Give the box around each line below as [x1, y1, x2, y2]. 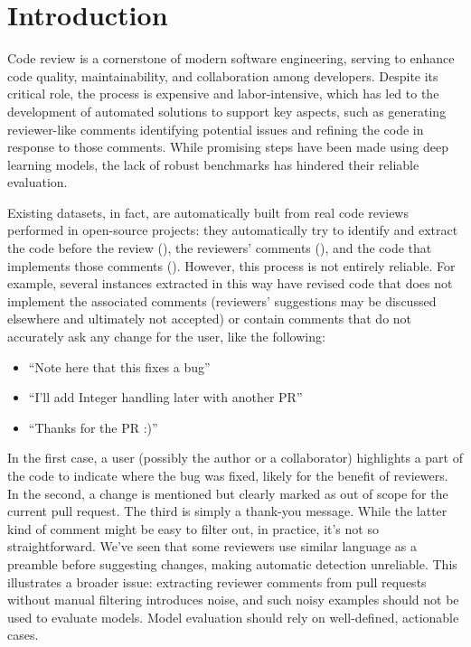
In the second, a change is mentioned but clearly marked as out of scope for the [7, 483, 448, 502]
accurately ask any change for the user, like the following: [7, 327, 325, 346]
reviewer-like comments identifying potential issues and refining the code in [7, 119, 424, 138]
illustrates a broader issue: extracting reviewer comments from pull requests [7, 572, 427, 591]
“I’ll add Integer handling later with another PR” [28, 388, 303, 407]
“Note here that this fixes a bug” [28, 357, 211, 376]
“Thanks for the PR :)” [28, 417, 158, 436]
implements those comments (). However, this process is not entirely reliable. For [7, 256, 456, 275]
